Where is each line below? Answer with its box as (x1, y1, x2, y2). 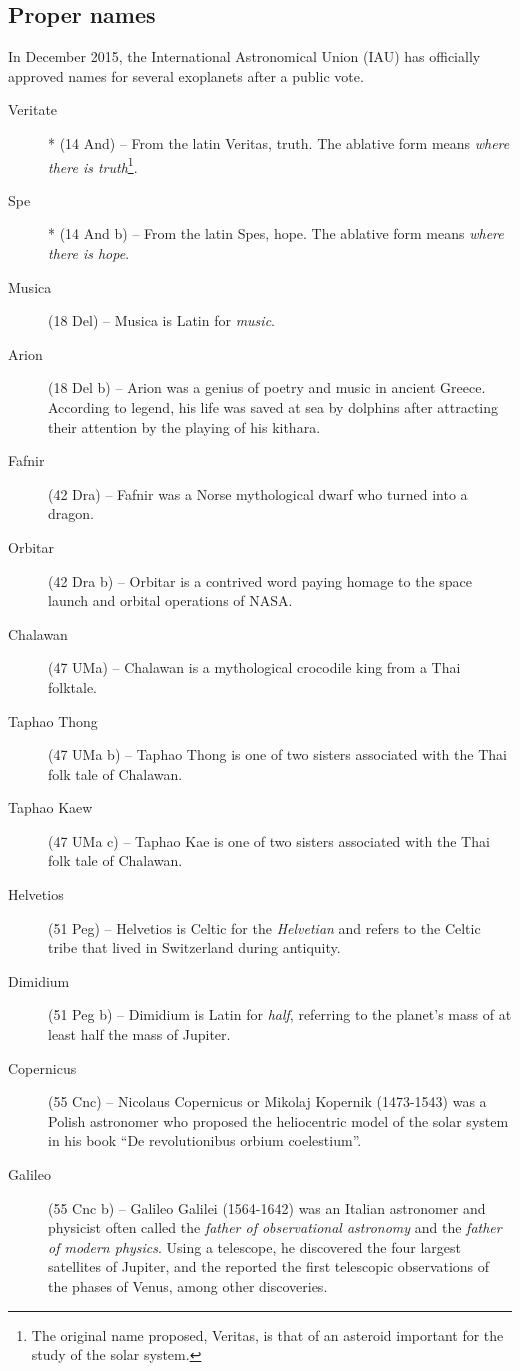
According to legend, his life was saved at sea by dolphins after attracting (48, 396, 499, 417)
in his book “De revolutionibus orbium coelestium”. (48, 1130, 362, 1151)
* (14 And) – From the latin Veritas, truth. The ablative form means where (48, 132, 510, 153)
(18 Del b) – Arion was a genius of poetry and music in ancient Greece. (48, 377, 486, 398)
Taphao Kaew (8, 797, 93, 818)
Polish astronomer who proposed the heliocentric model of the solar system (48, 1110, 509, 1131)
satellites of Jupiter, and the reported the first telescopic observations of (48, 1256, 490, 1277)
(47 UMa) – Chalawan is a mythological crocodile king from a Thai (48, 657, 461, 678)
